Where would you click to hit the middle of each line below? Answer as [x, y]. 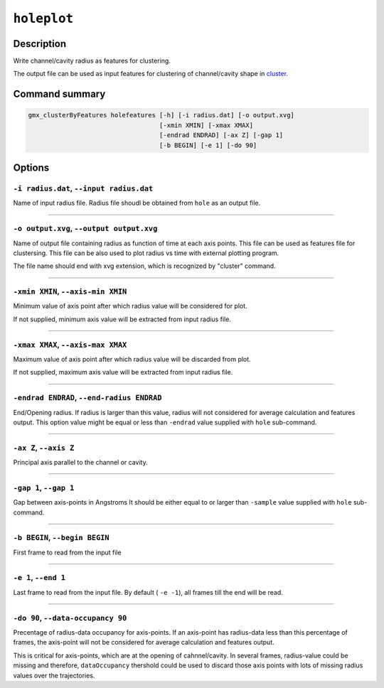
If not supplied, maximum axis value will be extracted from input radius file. [123, 372]
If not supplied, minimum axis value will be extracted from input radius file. [122, 319]
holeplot [43, 18]
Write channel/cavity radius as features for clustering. [92, 61]
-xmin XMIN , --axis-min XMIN [70, 291]
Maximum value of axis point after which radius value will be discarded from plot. [132, 359]
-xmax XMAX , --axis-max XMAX [70, 345]
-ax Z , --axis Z [44, 448]
